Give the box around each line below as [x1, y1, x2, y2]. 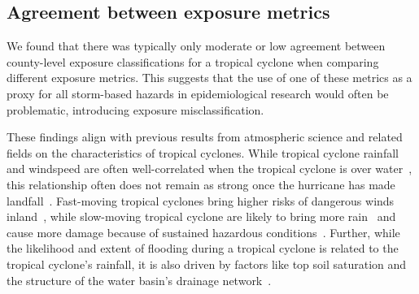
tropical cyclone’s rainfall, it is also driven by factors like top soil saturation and [7, 255, 407, 272]
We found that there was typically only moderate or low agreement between [7, 37, 386, 54]
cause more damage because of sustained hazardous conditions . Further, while [7, 223, 400, 240]
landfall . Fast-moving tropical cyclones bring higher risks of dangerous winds [7, 192, 395, 209]
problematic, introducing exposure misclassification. [7, 101, 264, 118]
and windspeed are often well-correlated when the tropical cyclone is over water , [7, 160, 412, 177]
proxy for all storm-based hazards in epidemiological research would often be [7, 84, 389, 102]
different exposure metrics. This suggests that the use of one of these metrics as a [7, 69, 412, 86]
